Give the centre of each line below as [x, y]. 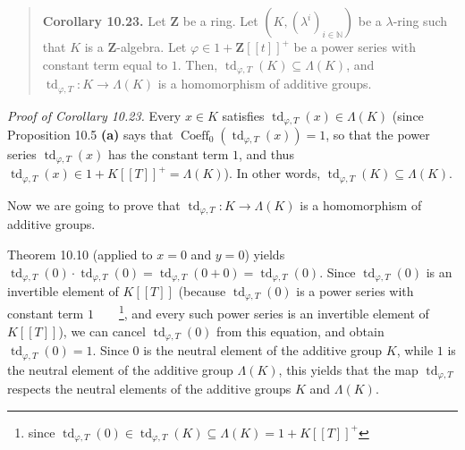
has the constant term [168, 153]
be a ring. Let [220, 21]
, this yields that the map [348, 369]
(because [202, 290]
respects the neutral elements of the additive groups [149, 389]
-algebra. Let [152, 47]
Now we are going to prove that [94, 204]
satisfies [243, 115]
